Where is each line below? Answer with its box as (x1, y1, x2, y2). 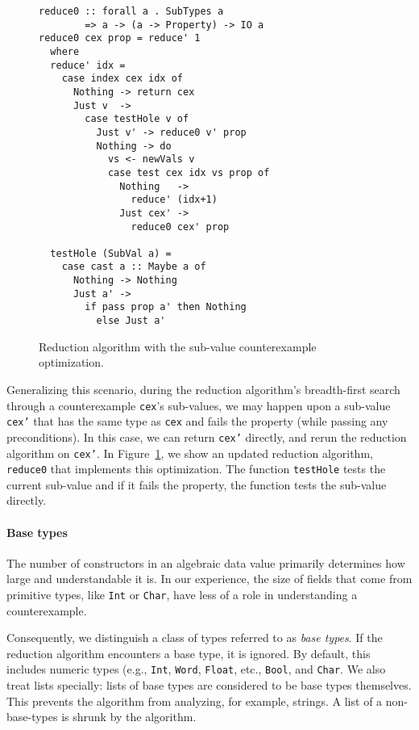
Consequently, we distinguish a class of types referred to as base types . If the (6, 629, 383, 646)
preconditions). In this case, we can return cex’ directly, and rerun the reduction (6, 428, 407, 445)
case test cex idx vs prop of (107, 166, 270, 178)
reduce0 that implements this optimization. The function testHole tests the (6, 460, 386, 477)
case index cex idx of (61, 73, 183, 85)
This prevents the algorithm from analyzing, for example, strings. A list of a (6, 692, 383, 709)
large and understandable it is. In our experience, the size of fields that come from (6, 570, 413, 587)
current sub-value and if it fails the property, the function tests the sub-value (6, 476, 387, 493)
